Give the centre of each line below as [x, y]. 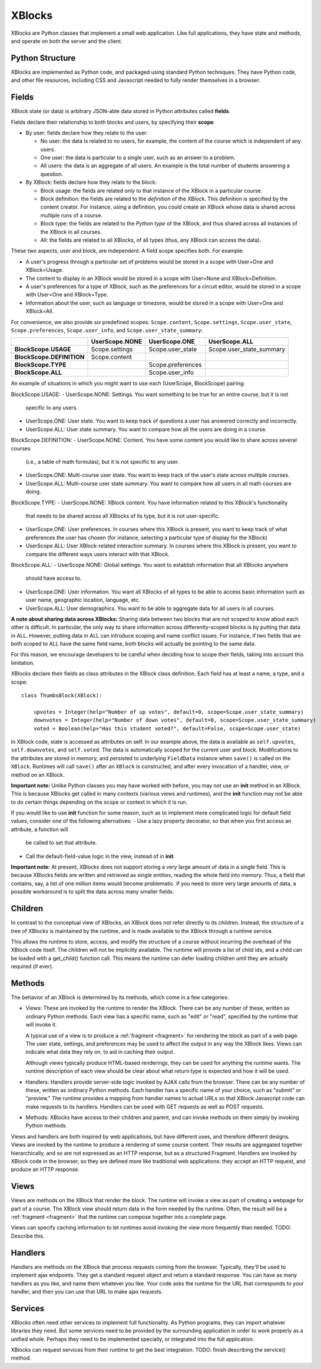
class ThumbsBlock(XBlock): [62, 696]
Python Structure [43, 58]
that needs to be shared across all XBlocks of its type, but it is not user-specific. [123, 516]
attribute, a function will [39, 829]
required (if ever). [32, 966]
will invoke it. [41, 1025]
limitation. [23, 662]
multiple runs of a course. [72, 215]
